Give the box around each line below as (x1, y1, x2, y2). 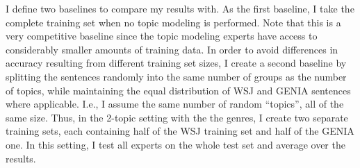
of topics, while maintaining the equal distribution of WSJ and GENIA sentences (6, 83, 351, 97)
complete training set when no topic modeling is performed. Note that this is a (6, 15, 341, 29)
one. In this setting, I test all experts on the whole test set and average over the (6, 137, 345, 151)
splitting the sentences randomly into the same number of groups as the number (6, 69, 347, 83)
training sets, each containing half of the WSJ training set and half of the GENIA (6, 124, 354, 138)
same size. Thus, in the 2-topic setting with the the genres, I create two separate (6, 110, 348, 124)
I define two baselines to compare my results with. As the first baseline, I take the (6, 1, 354, 15)
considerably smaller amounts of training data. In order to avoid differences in (6, 42, 338, 56)
